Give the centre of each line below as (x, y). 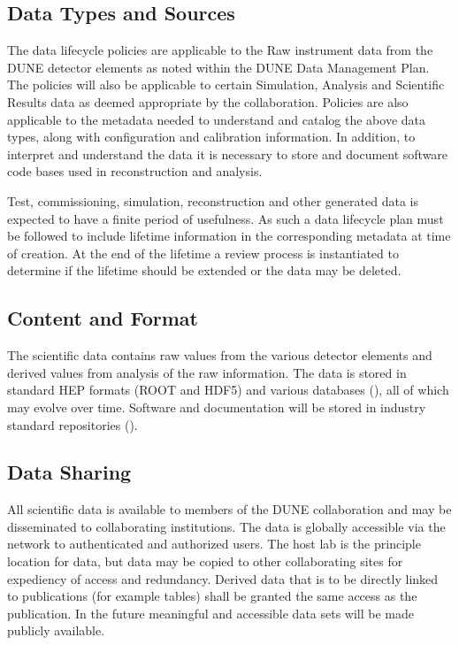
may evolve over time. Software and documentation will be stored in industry (217, 407)
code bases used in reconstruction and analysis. (135, 171)
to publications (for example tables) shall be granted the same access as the (212, 596)
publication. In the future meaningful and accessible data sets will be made (211, 613)
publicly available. (56, 630)
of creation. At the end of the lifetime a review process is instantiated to (203, 253)
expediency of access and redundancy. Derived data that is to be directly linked (223, 578)
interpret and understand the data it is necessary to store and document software (228, 154)
